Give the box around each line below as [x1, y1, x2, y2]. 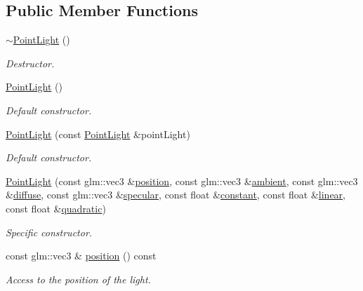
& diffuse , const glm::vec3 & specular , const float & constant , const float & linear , [6, 187, 346, 202]
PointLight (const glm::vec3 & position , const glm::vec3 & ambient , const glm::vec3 [6, 173, 358, 188]
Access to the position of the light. [6, 271, 151, 286]
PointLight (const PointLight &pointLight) [6, 126, 190, 141]
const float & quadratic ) [6, 201, 106, 215]
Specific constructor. [6, 224, 93, 239]
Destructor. [6, 55, 55, 70]
